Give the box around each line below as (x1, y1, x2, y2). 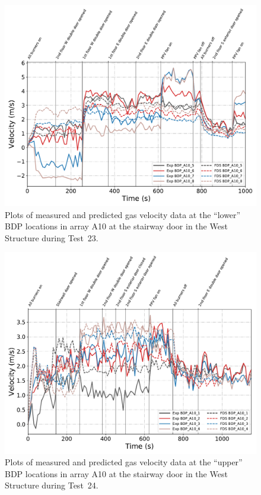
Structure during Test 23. (5, 231, 98, 244)
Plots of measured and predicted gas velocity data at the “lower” (5, 208, 241, 220)
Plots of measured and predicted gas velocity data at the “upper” (5, 456, 243, 468)
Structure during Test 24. (5, 479, 98, 491)
